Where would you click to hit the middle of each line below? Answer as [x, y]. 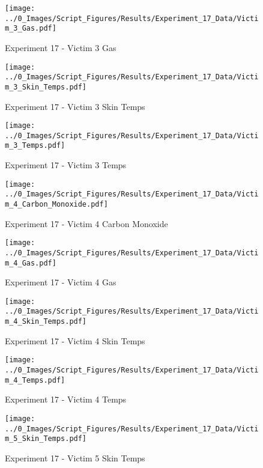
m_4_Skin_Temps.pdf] [46, 322]
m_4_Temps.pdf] [35, 380]
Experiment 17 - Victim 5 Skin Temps [75, 457]
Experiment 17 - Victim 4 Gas [61, 282]
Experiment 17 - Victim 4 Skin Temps [75, 340]
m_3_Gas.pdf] [31, 29]
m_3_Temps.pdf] [35, 146]
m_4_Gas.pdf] [31, 263]
